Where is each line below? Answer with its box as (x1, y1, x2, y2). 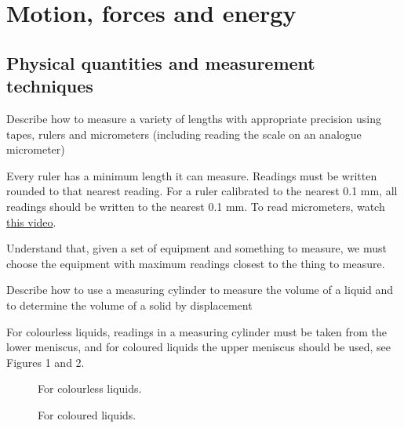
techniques (6, 74, 93, 98)
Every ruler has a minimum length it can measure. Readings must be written (6, 167, 377, 183)
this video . (6, 213, 56, 230)
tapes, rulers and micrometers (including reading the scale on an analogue (6, 125, 362, 142)
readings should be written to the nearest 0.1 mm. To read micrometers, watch (6, 198, 385, 214)
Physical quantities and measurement (6, 50, 315, 74)
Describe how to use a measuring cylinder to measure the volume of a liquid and (6, 281, 393, 298)
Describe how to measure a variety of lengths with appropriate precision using (6, 110, 381, 126)
